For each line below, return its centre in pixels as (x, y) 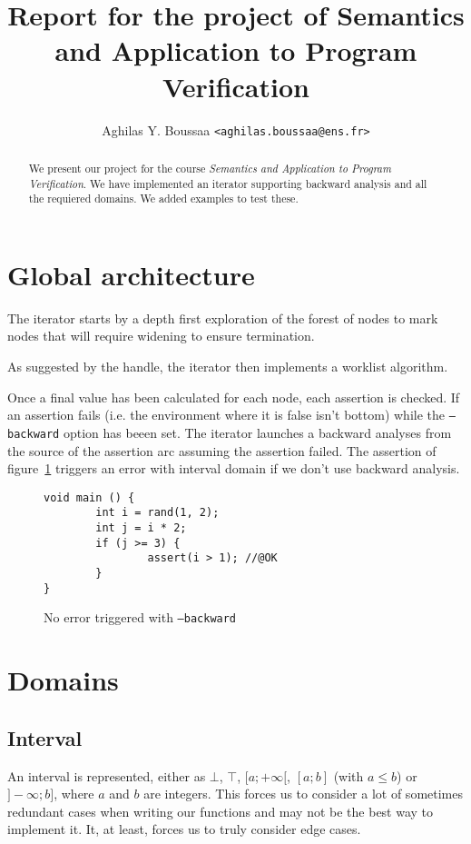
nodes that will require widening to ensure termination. (161, 336)
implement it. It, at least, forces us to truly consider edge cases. (184, 829)
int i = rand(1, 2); (157, 513)
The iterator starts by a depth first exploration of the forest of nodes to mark (223, 318)
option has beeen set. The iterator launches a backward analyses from (257, 432)
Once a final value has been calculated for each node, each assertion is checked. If (234, 397)
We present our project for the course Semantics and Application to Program (210, 168)
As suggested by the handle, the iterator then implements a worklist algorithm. (228, 367)
